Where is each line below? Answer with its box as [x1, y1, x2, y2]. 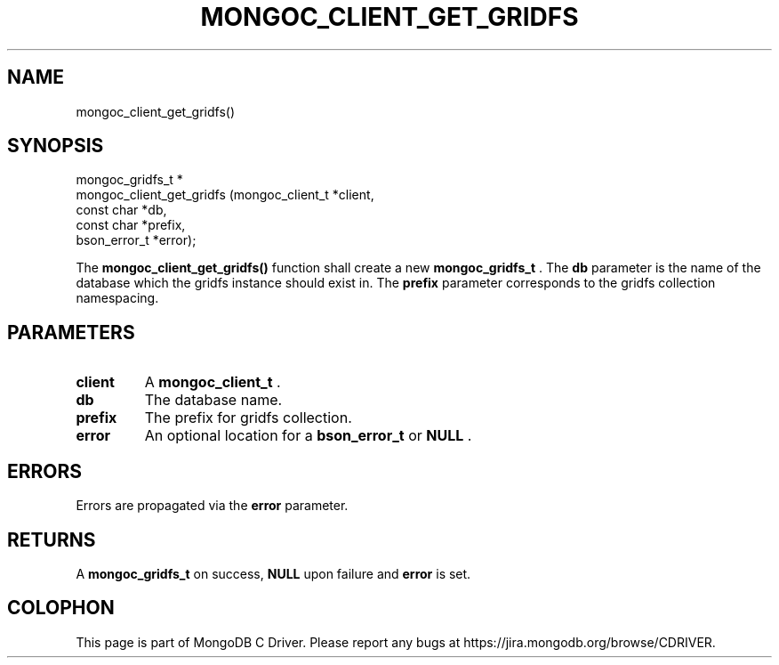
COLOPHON [7, 596, 115, 620]
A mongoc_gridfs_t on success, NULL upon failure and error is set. [76, 565, 471, 581]
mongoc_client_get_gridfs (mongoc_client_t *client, [76, 187, 374, 203]
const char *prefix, [76, 217, 186, 233]
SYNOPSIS [7, 134, 104, 158]
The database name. [144, 391, 283, 410]
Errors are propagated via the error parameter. [76, 498, 349, 514]
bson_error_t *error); [76, 232, 197, 248]
